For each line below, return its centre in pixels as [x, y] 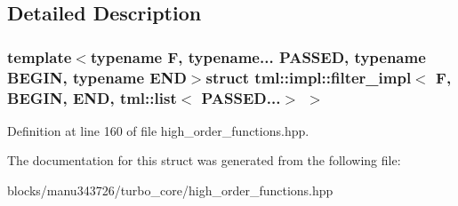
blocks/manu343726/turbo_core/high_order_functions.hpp [170, 190]
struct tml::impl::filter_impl [309, 77]
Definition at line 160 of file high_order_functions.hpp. [158, 130]
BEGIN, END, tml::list [92, 97]
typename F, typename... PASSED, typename [258, 56]
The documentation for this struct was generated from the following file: [204, 160]
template [40, 56]
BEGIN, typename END [97, 77]
